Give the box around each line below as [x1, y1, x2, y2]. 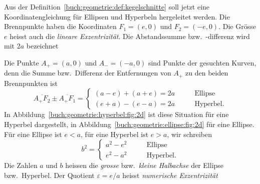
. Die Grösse [218, 21, 256, 31]
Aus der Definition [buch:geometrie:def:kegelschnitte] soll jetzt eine [4, 1, 210, 11]
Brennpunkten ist [4, 77, 58, 88]
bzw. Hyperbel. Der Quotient [4, 169, 95, 180]
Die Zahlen [4, 160, 38, 170]
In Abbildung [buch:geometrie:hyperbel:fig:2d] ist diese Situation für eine [4, 109, 229, 119]
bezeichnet [26, 40, 59, 51]
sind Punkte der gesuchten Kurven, [148, 57, 256, 67]
